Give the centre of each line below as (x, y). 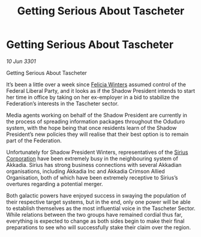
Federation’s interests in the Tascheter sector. (62, 104)
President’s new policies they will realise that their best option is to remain (97, 134)
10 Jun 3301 (21, 61)
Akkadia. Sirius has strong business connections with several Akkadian (94, 165)
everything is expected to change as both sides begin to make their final (95, 221)
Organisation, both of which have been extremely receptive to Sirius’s (92, 177)
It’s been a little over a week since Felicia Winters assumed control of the (96, 84)
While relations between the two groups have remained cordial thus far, (94, 214)
